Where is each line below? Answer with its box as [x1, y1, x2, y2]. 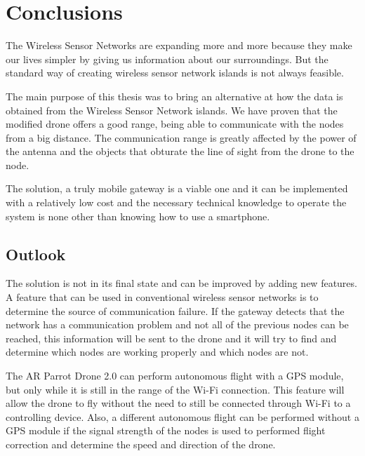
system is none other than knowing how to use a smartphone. [6, 208, 270, 223]
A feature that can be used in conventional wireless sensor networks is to [6, 290, 319, 304]
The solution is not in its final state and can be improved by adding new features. [6, 276, 357, 290]
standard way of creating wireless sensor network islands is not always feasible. [6, 65, 344, 80]
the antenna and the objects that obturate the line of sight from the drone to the [6, 144, 354, 159]
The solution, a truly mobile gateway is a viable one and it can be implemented [6, 181, 348, 196]
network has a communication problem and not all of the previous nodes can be [6, 317, 349, 332]
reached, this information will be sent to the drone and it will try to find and [6, 330, 337, 345]
